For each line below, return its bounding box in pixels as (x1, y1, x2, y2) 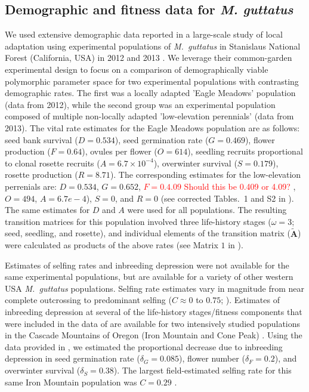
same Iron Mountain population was (5, 375, 137, 388)
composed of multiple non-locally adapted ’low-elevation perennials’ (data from (5, 110, 294, 122)
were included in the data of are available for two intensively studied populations (5, 317, 301, 329)
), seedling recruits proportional (187, 145, 303, 158)
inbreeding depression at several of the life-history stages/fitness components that (5, 305, 302, 318)
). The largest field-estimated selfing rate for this (113, 364, 292, 376)
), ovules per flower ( (82, 145, 157, 158)
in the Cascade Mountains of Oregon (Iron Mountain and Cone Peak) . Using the (5, 329, 302, 341)
